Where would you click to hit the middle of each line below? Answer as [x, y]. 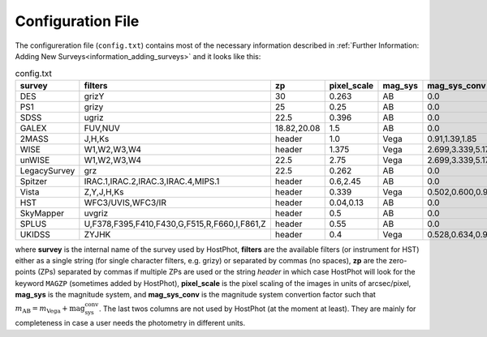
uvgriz [96, 213]
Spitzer [34, 181]
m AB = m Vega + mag [50, 309]
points [26, 272]
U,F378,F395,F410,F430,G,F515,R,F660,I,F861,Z [175, 224]
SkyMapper [42, 213]
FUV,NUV [102, 128]
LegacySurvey [47, 170]
